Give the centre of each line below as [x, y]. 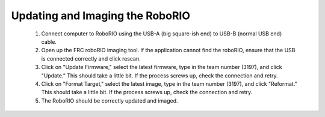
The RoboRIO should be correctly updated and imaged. [110, 100]
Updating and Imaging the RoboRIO [101, 16]
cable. [49, 41]
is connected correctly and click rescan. [91, 58]
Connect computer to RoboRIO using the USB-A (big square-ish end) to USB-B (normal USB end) [162, 34]
